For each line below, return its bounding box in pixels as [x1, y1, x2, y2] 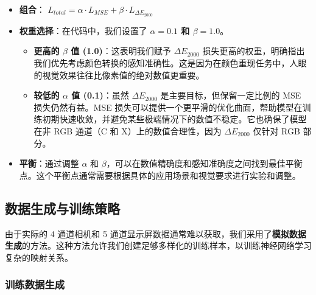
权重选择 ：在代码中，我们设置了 [19, 24, 147, 36]
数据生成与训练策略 [5, 198, 120, 217]
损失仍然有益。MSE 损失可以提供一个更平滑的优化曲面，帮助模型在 [33, 100, 303, 113]
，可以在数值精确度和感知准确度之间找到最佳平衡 [106, 157, 303, 170]
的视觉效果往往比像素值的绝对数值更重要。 [33, 68, 205, 81]
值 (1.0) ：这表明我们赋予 [71, 44, 171, 57]
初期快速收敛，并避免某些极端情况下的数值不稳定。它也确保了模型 [42, 113, 307, 125]
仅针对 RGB [253, 125, 300, 137]
